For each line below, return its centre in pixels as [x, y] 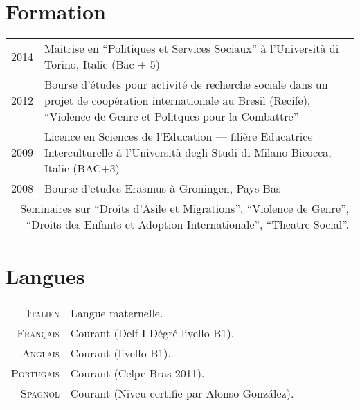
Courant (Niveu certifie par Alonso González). [182, 393]
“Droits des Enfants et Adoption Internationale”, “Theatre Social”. [187, 224]
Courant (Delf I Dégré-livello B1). [152, 333]
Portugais [35, 373]
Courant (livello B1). [120, 353]
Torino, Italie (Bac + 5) [102, 64]
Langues [45, 276]
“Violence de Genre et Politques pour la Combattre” [172, 116]
